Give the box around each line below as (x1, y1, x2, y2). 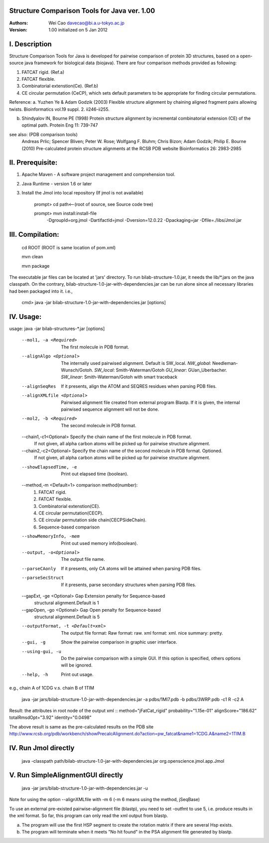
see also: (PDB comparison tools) (9, 131, 78, 137)
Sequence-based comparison (38, 524, 100, 530)
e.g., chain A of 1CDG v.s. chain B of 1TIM (9, 685, 95, 691)
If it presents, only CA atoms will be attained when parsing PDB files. (61, 565, 202, 571)
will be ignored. (61, 662, 93, 668)
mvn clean (21, 254, 43, 260)
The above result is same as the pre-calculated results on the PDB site (9, 723, 154, 730)
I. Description (9, 40, 52, 48)
